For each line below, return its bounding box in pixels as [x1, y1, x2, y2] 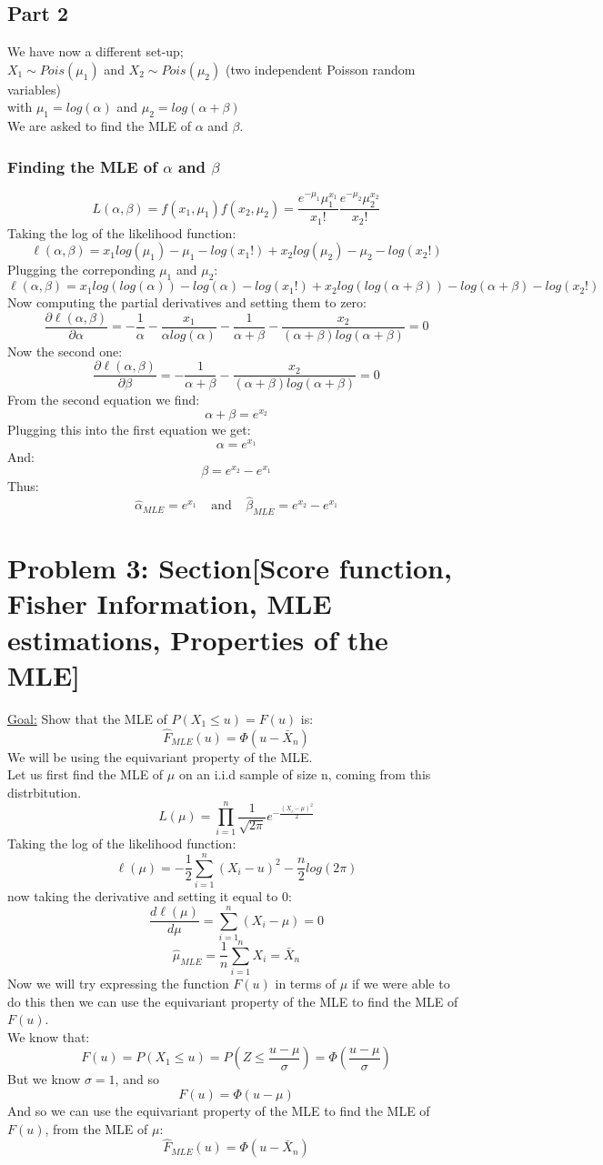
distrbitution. [7, 782, 82, 801]
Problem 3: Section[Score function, [7, 549, 452, 587]
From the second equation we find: [7, 390, 200, 409]
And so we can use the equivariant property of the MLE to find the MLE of [7, 1101, 430, 1120]
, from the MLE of [45, 1119, 148, 1138]
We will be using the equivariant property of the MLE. [7, 747, 313, 766]
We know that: [7, 1027, 90, 1046]
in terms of [275, 974, 337, 993]
